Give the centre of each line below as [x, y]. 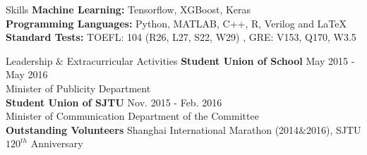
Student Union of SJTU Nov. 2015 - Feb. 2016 [114, 102]
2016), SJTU [334, 129]
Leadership [29, 60]
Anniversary [57, 143]
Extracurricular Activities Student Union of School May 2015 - [211, 60]
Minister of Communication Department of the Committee [132, 116]
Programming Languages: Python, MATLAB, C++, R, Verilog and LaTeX [176, 23]
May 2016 [27, 74]
